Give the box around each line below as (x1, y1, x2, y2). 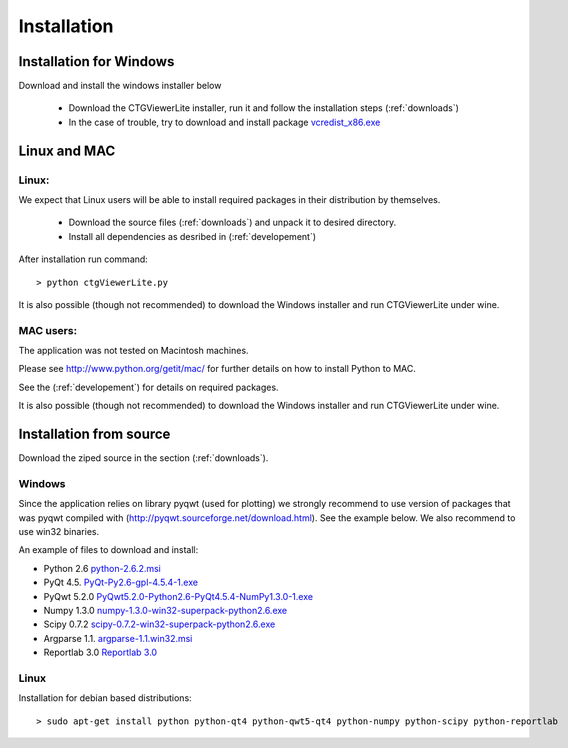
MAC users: (18, 323, 78, 337)
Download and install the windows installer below (18, 80, 222, 92)
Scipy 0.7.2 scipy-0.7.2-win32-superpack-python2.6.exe (43, 618, 276, 630)
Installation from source (18, 426, 171, 443)
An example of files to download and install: (18, 544, 199, 556)
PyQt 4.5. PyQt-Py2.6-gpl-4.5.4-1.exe (43, 576, 199, 589)
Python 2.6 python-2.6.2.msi (43, 562, 162, 574)
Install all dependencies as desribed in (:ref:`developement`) (68, 230, 317, 242)
